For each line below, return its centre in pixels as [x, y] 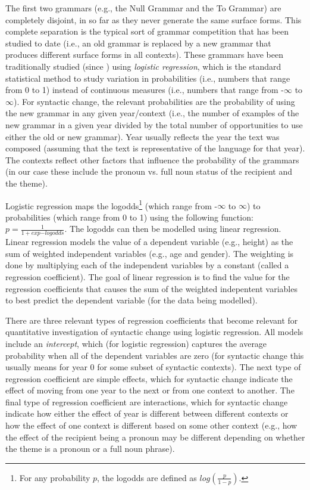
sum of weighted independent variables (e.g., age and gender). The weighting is [150, 253]
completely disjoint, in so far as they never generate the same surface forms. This [154, 19]
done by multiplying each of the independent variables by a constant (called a [147, 265]
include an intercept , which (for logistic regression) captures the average [136, 343]
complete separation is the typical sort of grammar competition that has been [147, 31]
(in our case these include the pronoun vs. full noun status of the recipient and [149, 171]
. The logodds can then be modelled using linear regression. [173, 229]
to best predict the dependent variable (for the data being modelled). [131, 300]
